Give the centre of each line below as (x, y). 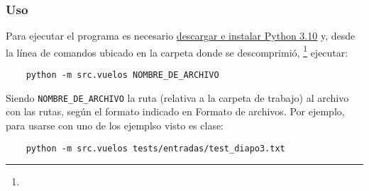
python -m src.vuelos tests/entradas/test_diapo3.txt (155, 148)
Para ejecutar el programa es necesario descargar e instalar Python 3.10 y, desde (181, 36)
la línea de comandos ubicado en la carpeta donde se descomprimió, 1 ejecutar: (177, 51)
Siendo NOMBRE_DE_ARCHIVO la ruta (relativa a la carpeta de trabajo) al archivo (177, 97)
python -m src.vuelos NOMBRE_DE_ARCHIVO (122, 75)
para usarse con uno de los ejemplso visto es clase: (115, 125)
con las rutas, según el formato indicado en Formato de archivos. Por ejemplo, (175, 111)
